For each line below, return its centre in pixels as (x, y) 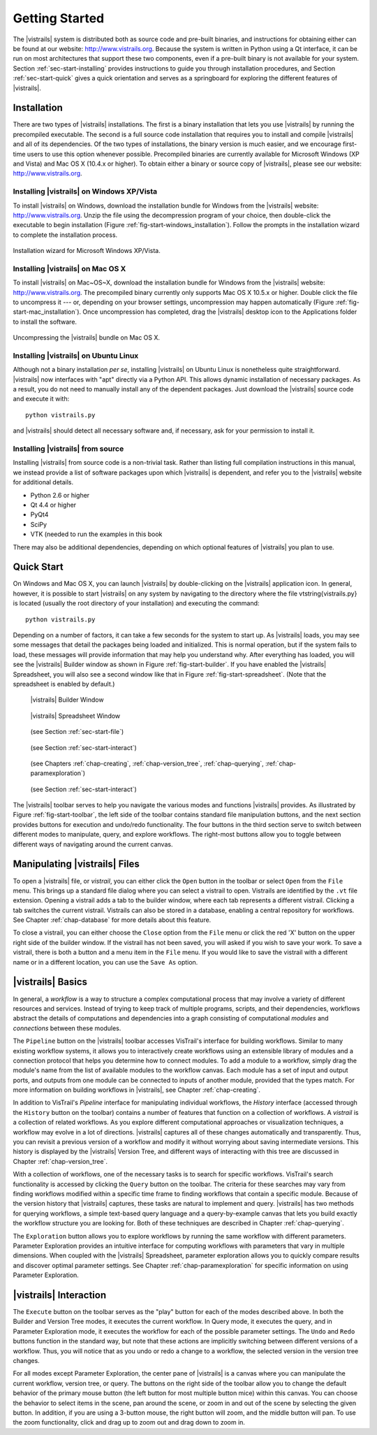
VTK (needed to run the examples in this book (96, 534)
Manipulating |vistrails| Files (76, 864)
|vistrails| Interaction (60, 1295)
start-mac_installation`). (47, 312)
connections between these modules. (67, 1028)
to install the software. (45, 322)
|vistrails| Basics (50, 982)
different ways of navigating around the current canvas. (93, 844)
